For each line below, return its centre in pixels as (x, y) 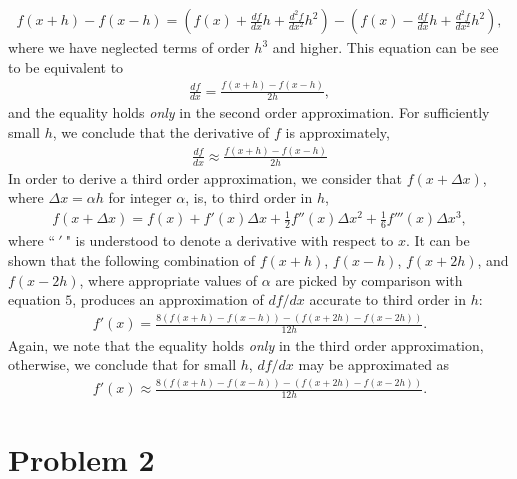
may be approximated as (374, 364)
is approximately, (337, 131)
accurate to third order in (387, 299)
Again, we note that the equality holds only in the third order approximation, (246, 344)
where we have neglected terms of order (129, 47)
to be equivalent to (66, 66)
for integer (140, 197)
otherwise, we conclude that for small (122, 364)
